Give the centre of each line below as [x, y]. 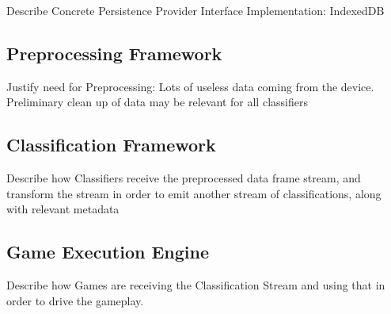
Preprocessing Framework [114, 53]
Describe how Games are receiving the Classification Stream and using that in [196, 285]
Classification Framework [111, 145]
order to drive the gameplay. [75, 300]
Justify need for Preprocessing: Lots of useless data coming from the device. [190, 86]
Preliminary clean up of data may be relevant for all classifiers [157, 102]
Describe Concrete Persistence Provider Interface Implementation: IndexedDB [195, 10]
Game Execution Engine [108, 252]
